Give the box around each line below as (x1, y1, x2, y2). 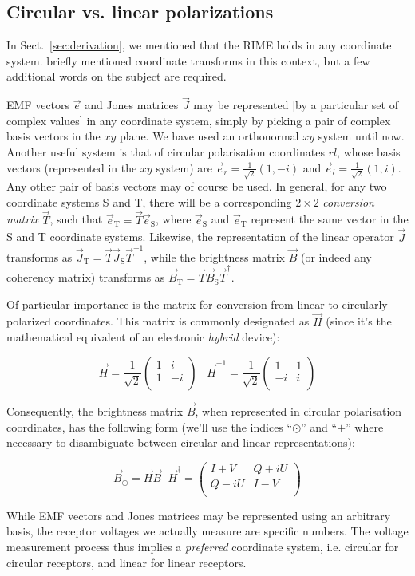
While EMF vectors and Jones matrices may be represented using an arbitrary (6, 507, 391, 523)
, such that (49, 211, 103, 227)
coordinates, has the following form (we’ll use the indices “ (6, 418, 293, 435)
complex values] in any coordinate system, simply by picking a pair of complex (6, 112, 391, 128)
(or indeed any (300, 248, 372, 265)
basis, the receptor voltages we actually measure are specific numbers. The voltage (6, 523, 409, 539)
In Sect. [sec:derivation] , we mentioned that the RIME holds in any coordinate (6, 37, 392, 53)
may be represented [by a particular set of (193, 97, 398, 113)
